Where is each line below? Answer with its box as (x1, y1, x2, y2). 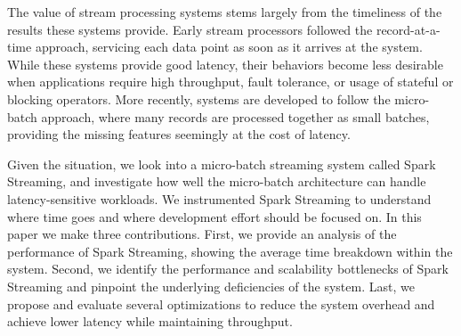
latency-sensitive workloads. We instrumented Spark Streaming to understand (7, 189, 432, 208)
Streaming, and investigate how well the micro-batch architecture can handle (7, 172, 426, 191)
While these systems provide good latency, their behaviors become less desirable (7, 54, 443, 73)
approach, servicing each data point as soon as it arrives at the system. (35, 37, 423, 56)
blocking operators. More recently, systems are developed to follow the (7, 89, 391, 108)
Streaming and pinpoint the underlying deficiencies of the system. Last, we (7, 276, 415, 295)
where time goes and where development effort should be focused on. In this (7, 207, 422, 225)
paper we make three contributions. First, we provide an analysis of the (7, 225, 397, 243)
